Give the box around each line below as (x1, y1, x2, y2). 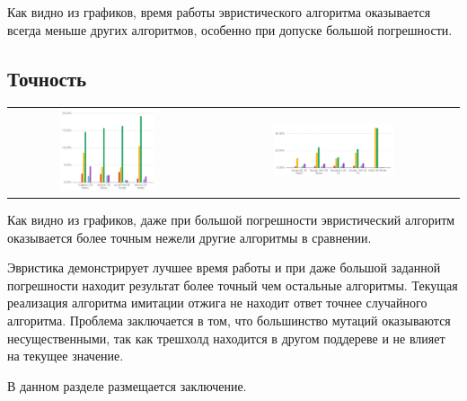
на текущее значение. (7, 346, 124, 365)
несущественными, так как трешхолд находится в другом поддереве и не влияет (7, 328, 445, 347)
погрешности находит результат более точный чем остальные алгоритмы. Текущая (7, 275, 458, 294)
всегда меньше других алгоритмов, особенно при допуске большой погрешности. (7, 20, 453, 39)
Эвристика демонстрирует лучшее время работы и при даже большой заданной (7, 258, 441, 277)
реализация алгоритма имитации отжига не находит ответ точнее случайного (7, 293, 427, 312)
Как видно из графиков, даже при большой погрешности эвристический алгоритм (7, 209, 455, 228)
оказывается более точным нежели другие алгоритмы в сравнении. (7, 227, 372, 246)
